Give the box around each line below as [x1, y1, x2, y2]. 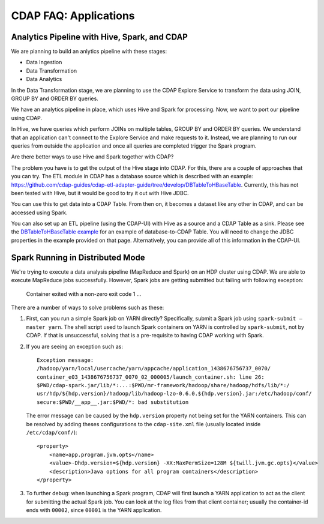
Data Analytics [26, 76, 62, 83]
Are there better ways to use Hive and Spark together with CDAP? [11, 153, 174, 160]
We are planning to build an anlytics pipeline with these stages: [11, 48, 167, 55]
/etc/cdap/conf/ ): [26, 429, 77, 436]
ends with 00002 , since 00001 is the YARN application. [26, 507, 162, 514]
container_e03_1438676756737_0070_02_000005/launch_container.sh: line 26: [37, 373, 265, 381]
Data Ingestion [26, 59, 62, 66]
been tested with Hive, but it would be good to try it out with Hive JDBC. [11, 189, 189, 196]
